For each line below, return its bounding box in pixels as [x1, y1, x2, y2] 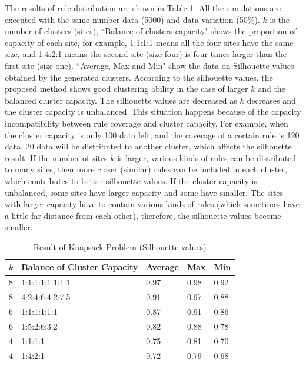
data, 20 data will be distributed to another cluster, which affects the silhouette [5, 140, 292, 152]
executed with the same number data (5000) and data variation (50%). [5, 13, 260, 25]
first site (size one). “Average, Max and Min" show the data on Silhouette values [5, 59, 294, 71]
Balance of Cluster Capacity [21, 261, 138, 273]
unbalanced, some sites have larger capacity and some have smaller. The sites [5, 186, 284, 198]
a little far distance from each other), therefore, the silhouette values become [5, 209, 281, 221]
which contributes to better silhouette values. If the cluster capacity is [5, 174, 258, 187]
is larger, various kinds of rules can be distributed [117, 151, 297, 164]
